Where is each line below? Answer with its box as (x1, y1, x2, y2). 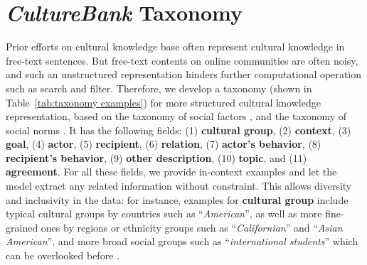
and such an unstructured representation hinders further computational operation (6, 67, 362, 82)
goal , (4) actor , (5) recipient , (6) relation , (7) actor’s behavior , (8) (6, 136, 321, 151)
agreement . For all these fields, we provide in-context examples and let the (6, 164, 337, 179)
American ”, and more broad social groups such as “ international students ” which (6, 234, 358, 249)
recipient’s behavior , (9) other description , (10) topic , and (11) (6, 150, 307, 165)
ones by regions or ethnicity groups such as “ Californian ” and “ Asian (41, 220, 343, 234)
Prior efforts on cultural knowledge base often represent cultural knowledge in (6, 39, 345, 54)
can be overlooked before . (6, 248, 119, 263)
